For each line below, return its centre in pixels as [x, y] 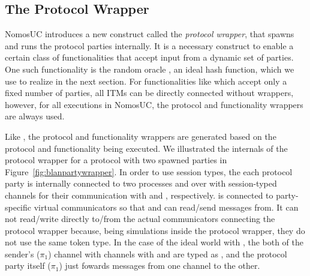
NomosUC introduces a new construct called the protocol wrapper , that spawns [150, 34]
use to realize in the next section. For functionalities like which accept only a [146, 81]
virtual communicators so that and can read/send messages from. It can [166, 207]
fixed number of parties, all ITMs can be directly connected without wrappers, [149, 93]
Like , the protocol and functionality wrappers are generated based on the [141, 136]
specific [18, 207]
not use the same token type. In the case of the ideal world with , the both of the [154, 242]
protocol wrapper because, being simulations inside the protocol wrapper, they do [155, 230]
